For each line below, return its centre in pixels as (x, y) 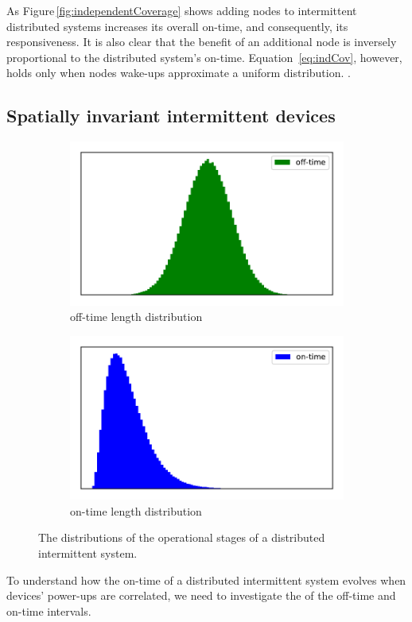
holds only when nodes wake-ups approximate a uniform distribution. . (179, 73)
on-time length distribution (136, 510)
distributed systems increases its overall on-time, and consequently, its (177, 26)
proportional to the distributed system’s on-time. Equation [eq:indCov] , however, (204, 57)
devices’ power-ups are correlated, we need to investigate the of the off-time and (201, 595)
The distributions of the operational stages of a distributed (182, 537)
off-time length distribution (136, 317)
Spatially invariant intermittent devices (171, 116)
